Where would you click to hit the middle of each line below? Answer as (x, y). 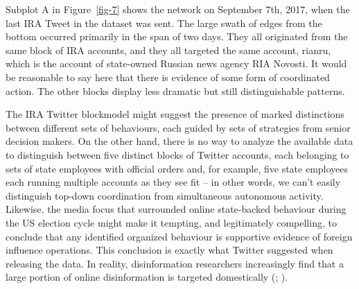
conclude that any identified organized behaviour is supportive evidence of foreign (179, 236)
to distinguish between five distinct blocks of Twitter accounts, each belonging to (177, 154)
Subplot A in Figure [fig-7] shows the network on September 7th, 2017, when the (178, 9)
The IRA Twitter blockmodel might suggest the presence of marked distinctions (175, 114)
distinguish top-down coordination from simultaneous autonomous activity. (165, 195)
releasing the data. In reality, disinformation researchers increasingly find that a (175, 263)
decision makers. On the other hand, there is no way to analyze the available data (179, 141)
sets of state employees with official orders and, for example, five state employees (177, 168)
